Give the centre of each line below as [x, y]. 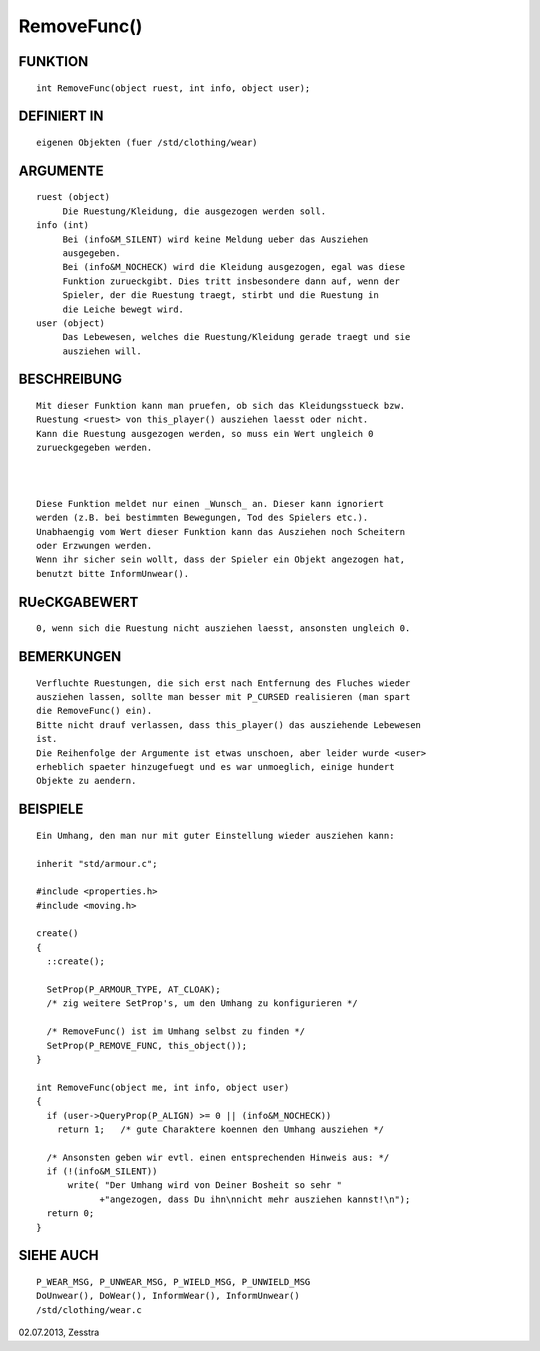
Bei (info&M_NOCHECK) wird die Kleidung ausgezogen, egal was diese [234, 267]
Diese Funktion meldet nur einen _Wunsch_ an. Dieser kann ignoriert [210, 503]
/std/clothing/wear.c [89, 1309]
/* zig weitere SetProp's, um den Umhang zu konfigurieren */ [202, 1003]
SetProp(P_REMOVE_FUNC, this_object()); [147, 1045]
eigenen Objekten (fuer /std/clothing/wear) [147, 142]
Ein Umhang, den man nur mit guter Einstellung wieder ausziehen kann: [215, 835]
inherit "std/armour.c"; [97, 863]
